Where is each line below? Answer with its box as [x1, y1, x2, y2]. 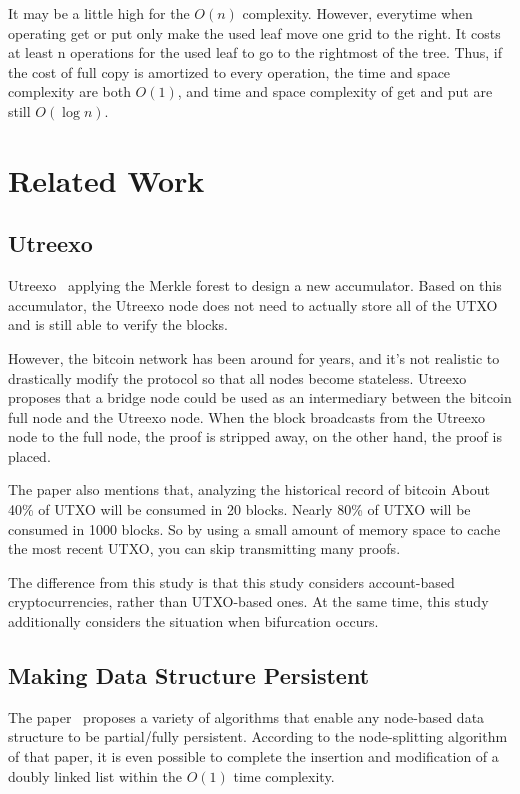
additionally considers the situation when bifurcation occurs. [8, 611, 379, 632]
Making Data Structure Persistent [8, 660, 370, 691]
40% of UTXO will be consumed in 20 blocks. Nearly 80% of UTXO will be [8, 499, 471, 520]
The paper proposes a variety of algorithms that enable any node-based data [8, 706, 485, 727]
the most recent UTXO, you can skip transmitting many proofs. [8, 538, 401, 559]
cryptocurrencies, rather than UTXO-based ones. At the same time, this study [8, 591, 489, 612]
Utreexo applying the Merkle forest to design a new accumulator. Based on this [8, 275, 502, 296]
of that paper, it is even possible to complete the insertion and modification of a [8, 746, 499, 767]
